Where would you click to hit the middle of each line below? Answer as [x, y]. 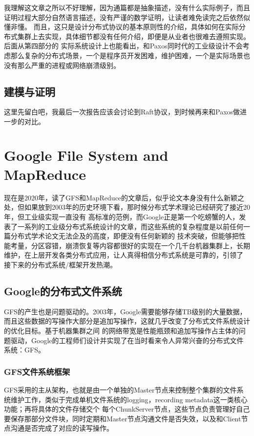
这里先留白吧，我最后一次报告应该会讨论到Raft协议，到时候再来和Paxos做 [122, 112]
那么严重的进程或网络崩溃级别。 [69, 65]
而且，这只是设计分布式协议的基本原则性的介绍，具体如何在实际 [136, 27]
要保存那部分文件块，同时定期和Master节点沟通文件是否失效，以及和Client [123, 418]
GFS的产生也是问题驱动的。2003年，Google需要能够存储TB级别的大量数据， [125, 311]
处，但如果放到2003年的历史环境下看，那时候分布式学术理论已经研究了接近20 [127, 207]
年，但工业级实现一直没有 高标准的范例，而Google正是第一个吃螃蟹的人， [122, 217]
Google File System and [86, 155]
